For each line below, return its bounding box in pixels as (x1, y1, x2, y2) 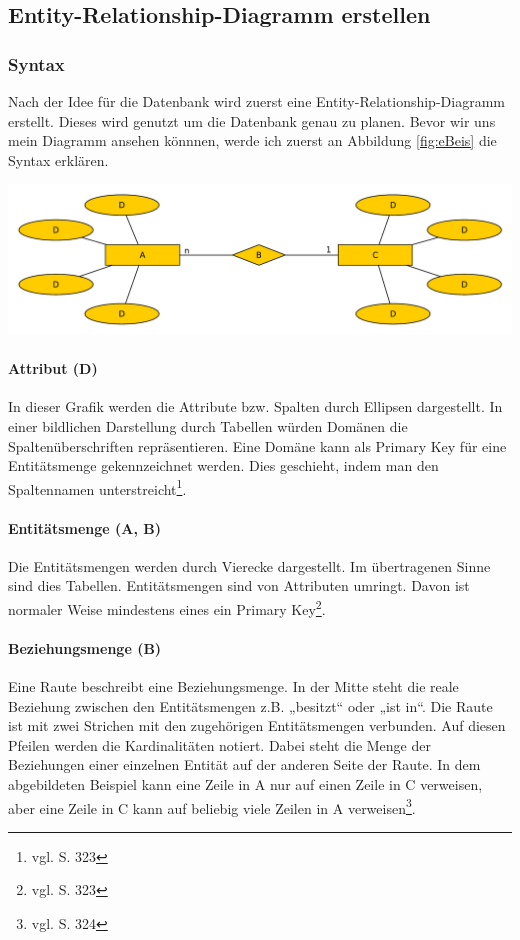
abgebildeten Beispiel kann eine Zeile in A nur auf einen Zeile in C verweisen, (8, 774, 483, 794)
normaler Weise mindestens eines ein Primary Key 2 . (8, 595, 326, 619)
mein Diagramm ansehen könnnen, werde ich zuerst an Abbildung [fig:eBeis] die (8, 130, 497, 151)
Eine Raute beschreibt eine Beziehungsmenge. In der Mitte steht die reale (8, 676, 459, 697)
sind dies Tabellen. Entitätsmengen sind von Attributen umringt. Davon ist (8, 575, 470, 596)
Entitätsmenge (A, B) (8, 517, 161, 538)
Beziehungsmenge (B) (8, 637, 162, 658)
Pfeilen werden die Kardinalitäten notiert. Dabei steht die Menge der (8, 734, 431, 755)
